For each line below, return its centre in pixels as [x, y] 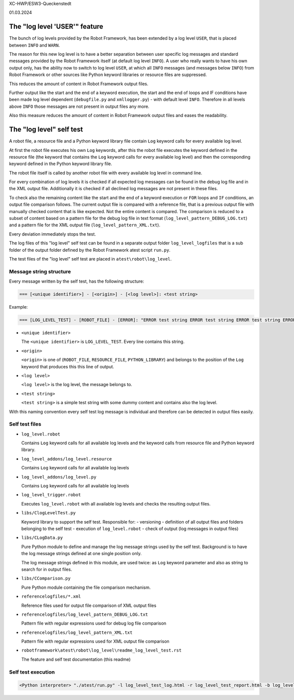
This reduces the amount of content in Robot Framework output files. [79, 84]
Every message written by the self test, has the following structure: [77, 281]
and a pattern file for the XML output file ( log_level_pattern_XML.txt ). [85, 225]
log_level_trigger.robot [51, 495]
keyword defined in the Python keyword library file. [61, 164]
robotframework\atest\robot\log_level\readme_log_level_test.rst [101, 651]
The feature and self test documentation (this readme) [76, 659]
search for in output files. [47, 569]
